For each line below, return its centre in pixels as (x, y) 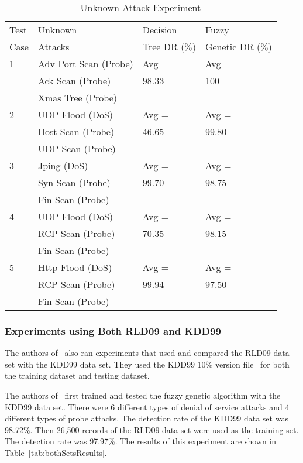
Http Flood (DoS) (75, 267)
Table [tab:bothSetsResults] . (56, 452)
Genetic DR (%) (238, 47)
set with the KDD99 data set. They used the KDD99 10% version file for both (147, 364)
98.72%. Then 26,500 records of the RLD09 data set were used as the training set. (152, 429)
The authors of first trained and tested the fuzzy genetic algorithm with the (143, 395)
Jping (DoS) (63, 165)
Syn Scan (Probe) (74, 182)
